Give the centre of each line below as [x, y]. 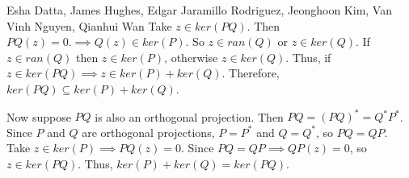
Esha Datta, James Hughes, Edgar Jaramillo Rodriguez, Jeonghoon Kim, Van [199, 10]
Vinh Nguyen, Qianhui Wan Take [89, 25]
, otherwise [191, 57]
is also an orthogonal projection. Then [189, 116]
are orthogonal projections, [148, 132]
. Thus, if [308, 57]
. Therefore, [251, 73]
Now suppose [39, 116]
